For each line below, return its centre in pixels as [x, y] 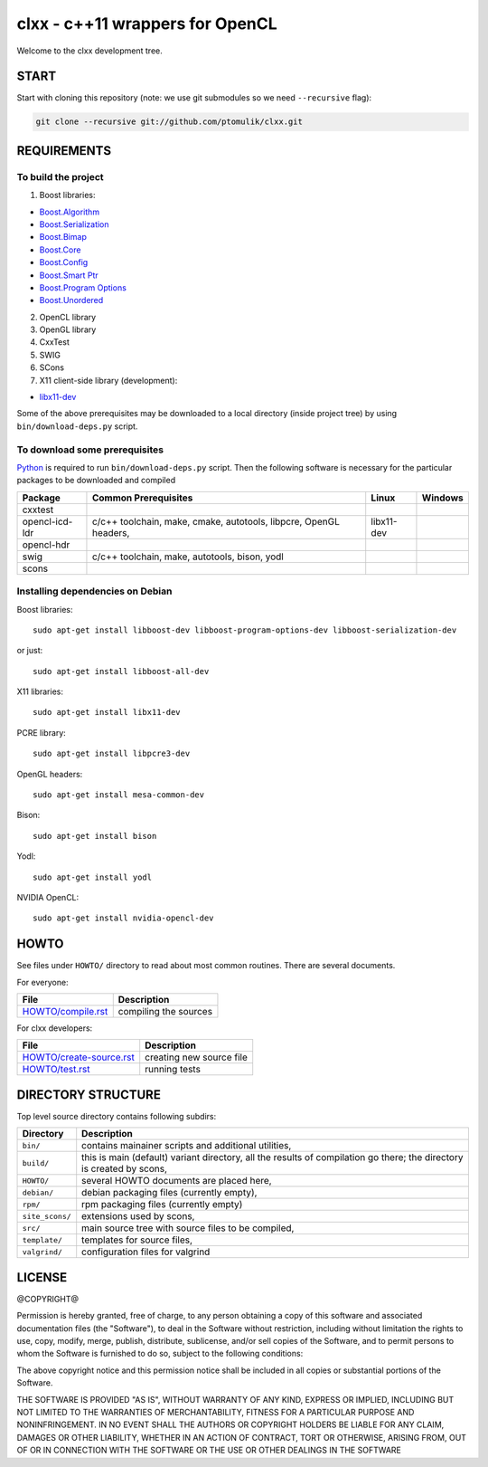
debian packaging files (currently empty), [169, 1193]
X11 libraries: [40, 691]
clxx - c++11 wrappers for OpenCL [147, 24]
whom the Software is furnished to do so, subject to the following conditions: [160, 1354]
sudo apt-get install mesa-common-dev [119, 795]
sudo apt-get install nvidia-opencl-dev [123, 918]
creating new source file [197, 1057]
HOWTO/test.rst [56, 1070]
